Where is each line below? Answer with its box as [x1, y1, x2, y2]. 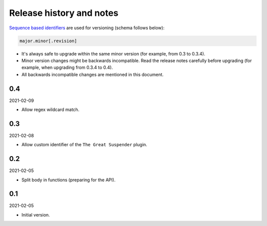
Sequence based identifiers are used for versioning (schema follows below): [9, 25, 165, 31]
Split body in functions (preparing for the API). [21, 176, 116, 183]
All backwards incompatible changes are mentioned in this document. [21, 71, 164, 77]
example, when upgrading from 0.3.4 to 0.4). [21, 64, 113, 70]
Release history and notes [9, 7, 119, 18]
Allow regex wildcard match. [21, 107, 80, 113]
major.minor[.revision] [19, 38, 78, 44]
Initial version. [21, 212, 50, 218]
